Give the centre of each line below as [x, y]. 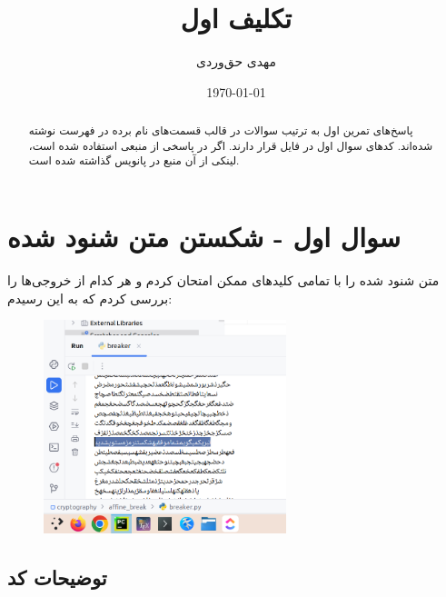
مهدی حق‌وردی [236, 61]
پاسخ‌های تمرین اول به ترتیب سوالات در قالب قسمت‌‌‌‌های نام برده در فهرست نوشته [221, 130]
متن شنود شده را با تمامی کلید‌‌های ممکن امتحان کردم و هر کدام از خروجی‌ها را [223, 280]
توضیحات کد [57, 577]
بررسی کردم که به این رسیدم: [90, 298]
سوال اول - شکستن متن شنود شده [204, 237]
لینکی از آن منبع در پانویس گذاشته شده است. [134, 160]
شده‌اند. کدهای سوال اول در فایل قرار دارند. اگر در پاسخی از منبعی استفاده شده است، [231, 145]
